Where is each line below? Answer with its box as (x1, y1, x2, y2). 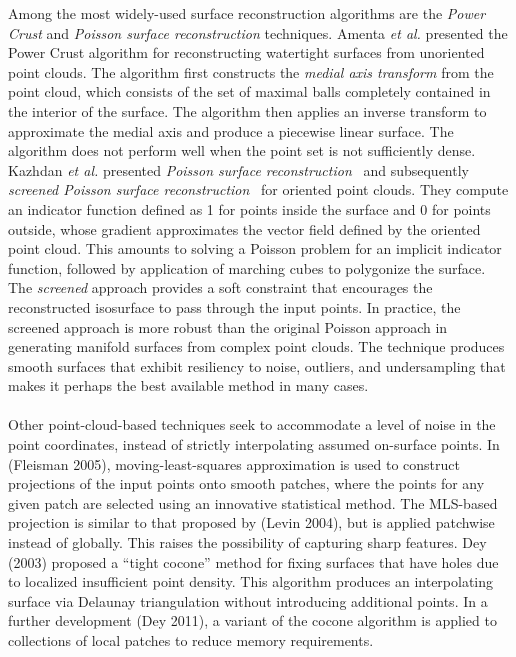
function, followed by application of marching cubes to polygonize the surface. (8, 257, 486, 278)
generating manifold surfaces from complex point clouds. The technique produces (8, 336, 505, 357)
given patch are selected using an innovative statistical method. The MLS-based (8, 492, 498, 513)
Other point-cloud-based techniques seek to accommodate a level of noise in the (8, 414, 496, 435)
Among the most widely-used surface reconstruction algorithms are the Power (8, 3, 486, 23)
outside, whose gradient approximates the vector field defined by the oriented (8, 218, 481, 239)
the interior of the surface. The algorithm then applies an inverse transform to (8, 100, 487, 121)
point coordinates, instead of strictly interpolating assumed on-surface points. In (8, 434, 500, 455)
